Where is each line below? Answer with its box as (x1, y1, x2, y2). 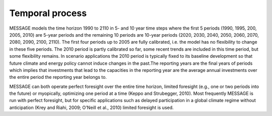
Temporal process (9, 8, 87, 19)
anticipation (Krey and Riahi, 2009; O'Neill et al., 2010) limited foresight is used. (9, 104, 174, 110)
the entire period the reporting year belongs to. (9, 74, 107, 80)
